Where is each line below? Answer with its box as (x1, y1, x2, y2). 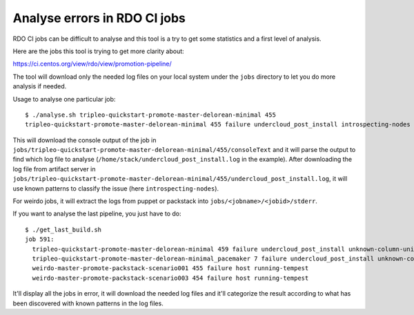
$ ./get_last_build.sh (25, 225, 102, 233)
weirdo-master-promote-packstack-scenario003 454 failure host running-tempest (32, 274, 309, 282)
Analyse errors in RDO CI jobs (12, 10, 186, 26)
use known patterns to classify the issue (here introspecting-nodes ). (12, 184, 219, 193)
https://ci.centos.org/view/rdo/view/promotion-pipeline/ (12, 59, 172, 68)
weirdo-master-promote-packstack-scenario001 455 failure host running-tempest (32, 265, 309, 272)
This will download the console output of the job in (12, 135, 157, 144)
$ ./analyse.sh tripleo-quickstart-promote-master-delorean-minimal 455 (25, 111, 276, 119)
